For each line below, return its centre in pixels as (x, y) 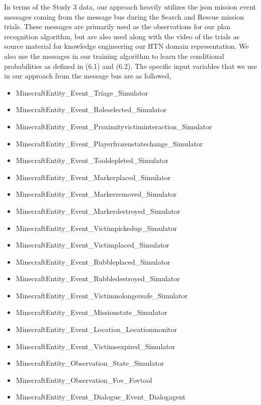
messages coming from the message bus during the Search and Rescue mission (124, 16)
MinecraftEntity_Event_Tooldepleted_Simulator (92, 160)
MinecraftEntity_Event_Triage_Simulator (82, 92)
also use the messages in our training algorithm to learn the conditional (114, 56)
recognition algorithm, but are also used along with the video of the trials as (122, 36)
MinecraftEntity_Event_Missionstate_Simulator (92, 312)
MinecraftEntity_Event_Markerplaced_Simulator (93, 177)
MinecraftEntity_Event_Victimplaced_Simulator (93, 245)
